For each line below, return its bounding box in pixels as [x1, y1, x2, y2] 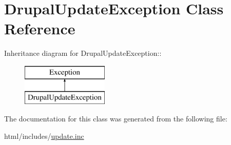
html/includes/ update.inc [4, 130, 84, 141]
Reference [4, 18, 75, 39]
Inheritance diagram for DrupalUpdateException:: [4, 48, 162, 58]
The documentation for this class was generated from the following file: [4, 113, 227, 124]
